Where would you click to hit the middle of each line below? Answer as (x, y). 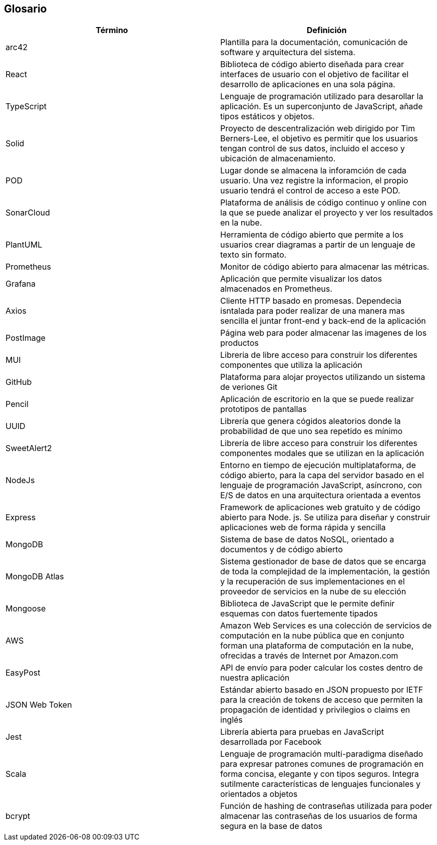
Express (21, 517)
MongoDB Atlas (35, 577)
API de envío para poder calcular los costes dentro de (322, 668)
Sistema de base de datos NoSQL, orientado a (307, 540)
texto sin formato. (254, 255)
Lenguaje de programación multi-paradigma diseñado (322, 754)
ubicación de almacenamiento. (278, 159)
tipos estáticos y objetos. (268, 117)
